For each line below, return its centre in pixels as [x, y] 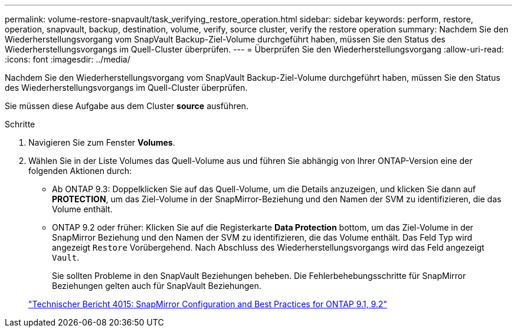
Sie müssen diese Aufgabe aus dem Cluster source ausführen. [127, 106]
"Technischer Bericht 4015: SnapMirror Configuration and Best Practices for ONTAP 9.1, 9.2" [208, 304]
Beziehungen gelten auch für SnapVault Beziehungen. [157, 286]
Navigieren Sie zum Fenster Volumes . [102, 142]
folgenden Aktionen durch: [80, 171]
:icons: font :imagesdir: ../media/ [68, 59]
